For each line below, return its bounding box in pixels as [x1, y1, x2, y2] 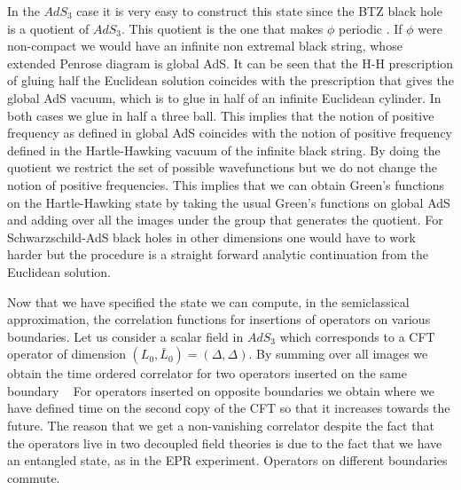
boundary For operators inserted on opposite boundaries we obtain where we [7, 381, 434, 399]
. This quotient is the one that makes [121, 19, 324, 37]
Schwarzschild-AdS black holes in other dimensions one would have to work [7, 227, 416, 246]
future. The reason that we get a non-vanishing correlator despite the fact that [7, 416, 434, 435]
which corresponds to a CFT [279, 327, 435, 345]
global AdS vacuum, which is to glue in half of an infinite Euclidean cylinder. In [7, 88, 441, 107]
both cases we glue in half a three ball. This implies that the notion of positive [7, 106, 434, 124]
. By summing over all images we [248, 344, 428, 363]
